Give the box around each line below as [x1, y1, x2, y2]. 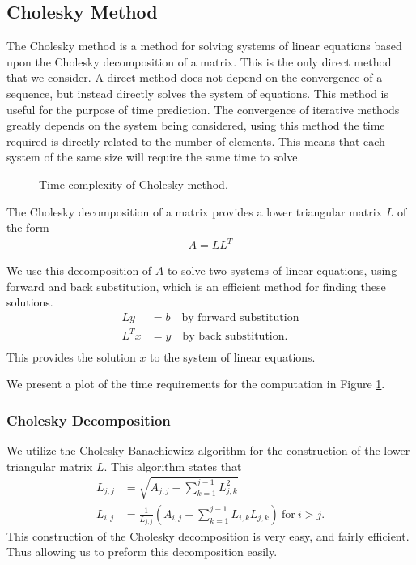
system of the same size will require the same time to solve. [6, 148, 301, 165]
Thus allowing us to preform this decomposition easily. [6, 543, 278, 560]
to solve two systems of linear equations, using [167, 262, 397, 279]
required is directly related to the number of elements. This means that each [6, 132, 385, 149]
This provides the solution [6, 348, 136, 365]
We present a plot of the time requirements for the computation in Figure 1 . [6, 375, 385, 392]
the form [6, 219, 49, 236]
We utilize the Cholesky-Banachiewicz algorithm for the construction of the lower [6, 442, 410, 459]
